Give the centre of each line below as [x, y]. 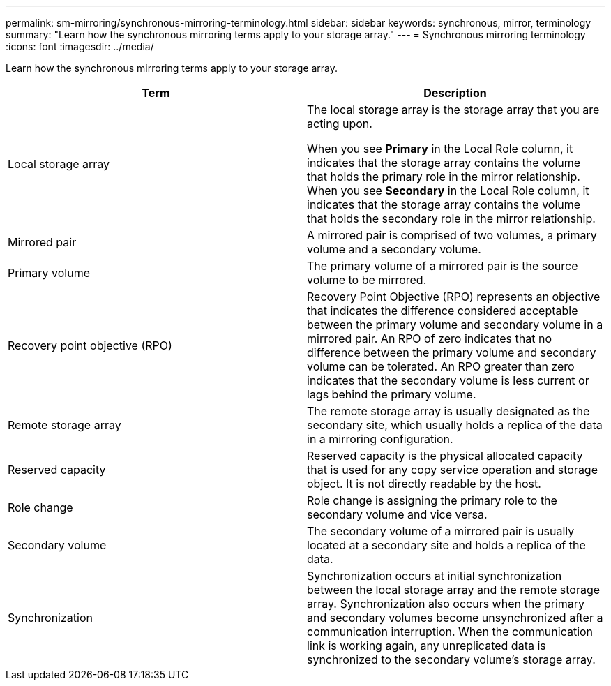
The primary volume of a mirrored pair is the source [443, 266]
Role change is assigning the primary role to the [432, 500]
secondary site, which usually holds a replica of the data [455, 425]
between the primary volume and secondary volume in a [455, 325]
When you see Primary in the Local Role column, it [440, 149]
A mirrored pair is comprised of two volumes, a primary [452, 235]
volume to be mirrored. [367, 280]
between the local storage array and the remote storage [454, 590]
